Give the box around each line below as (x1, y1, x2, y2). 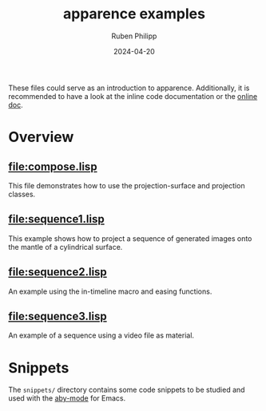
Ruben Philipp (111, 31, 157, 41)
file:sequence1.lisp (8, 212, 105, 226)
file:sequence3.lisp (8, 309, 107, 323)
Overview (8, 128, 74, 146)
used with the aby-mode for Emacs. (8, 393, 126, 403)
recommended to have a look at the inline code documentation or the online (8, 91, 258, 101)
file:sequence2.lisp (8, 265, 108, 279)
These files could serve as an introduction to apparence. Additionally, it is (8, 83, 250, 93)
